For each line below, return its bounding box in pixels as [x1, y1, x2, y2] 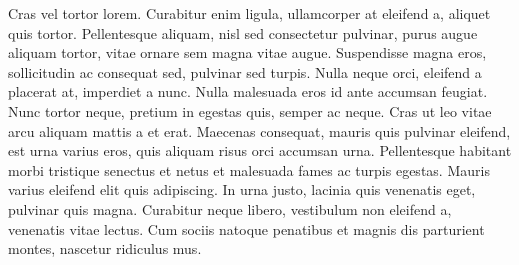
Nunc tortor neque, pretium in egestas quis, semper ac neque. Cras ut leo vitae [8, 100, 492, 121]
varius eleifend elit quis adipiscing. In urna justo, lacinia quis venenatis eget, [8, 179, 476, 200]
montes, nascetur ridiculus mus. [8, 238, 202, 259]
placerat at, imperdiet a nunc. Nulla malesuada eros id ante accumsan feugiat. [8, 81, 488, 102]
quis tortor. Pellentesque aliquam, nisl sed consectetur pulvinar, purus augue [8, 22, 478, 43]
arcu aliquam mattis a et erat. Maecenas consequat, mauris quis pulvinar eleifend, [8, 120, 511, 141]
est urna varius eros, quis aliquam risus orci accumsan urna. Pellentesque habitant [8, 140, 512, 161]
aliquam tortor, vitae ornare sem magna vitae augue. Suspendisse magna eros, [8, 42, 487, 63]
